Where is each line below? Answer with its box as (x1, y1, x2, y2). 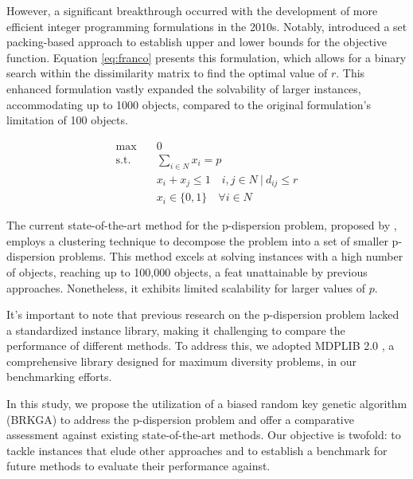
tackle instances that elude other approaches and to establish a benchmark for (6, 442, 388, 458)
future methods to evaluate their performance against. (6, 457, 271, 474)
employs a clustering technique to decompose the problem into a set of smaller (6, 232, 388, 249)
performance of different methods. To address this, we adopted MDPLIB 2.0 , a (6, 337, 395, 354)
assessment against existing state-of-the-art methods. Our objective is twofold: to (6, 426, 401, 443)
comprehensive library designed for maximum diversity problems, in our (6, 352, 357, 369)
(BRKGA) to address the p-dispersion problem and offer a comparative (6, 410, 354, 427)
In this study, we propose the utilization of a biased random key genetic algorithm (6, 395, 407, 412)
